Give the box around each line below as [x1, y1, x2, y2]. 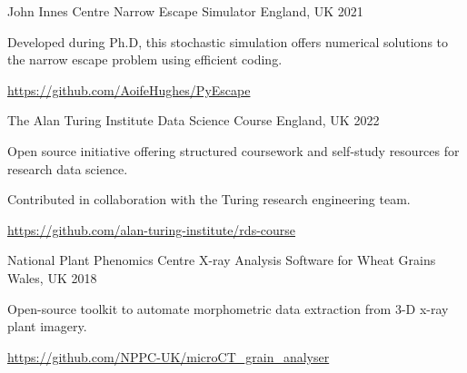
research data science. [7, 159, 128, 178]
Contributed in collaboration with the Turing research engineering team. [7, 190, 411, 209]
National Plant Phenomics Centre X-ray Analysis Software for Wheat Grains [7, 250, 436, 270]
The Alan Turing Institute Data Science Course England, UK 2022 [7, 111, 380, 130]
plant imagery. [7, 317, 87, 336]
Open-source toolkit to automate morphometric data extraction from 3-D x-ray [7, 299, 449, 318]
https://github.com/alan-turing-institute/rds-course [7, 220, 296, 239]
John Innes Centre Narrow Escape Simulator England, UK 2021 [7, 2, 363, 20]
